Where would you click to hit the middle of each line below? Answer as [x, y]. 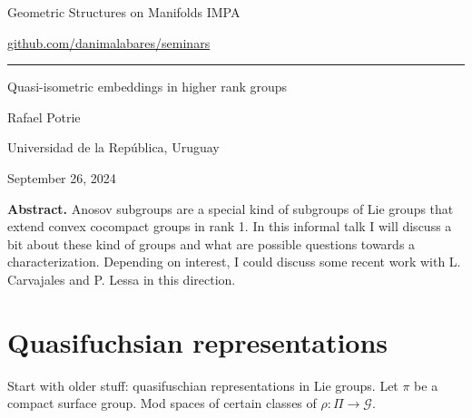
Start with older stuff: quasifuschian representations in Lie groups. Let [203, 385]
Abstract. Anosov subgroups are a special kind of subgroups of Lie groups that [231, 208]
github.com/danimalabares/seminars [109, 42]
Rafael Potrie [44, 117]
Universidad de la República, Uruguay [113, 147]
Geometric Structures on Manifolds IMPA [124, 12]
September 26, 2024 [62, 177]
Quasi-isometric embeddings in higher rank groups [147, 87]
